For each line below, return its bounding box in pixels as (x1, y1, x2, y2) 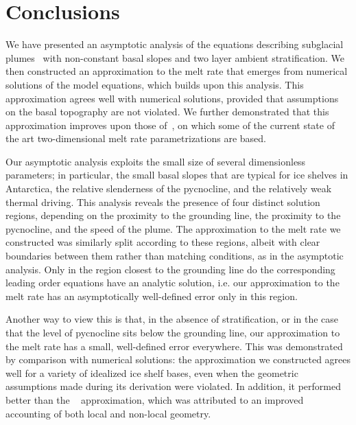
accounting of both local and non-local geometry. (5, 406, 211, 420)
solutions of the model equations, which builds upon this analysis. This (5, 77, 304, 91)
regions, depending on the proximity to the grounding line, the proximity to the (5, 208, 341, 222)
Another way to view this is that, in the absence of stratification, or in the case (5, 312, 339, 326)
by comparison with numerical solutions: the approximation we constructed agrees (5, 352, 351, 367)
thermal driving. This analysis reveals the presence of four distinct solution (5, 194, 320, 209)
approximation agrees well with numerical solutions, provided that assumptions (5, 91, 339, 105)
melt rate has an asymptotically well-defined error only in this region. (5, 288, 298, 303)
